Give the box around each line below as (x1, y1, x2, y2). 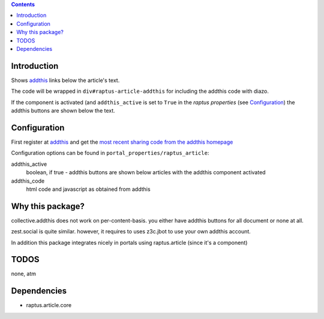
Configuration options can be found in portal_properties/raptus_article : (11, 150, 209, 157)
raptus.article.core (26, 302, 72, 309)
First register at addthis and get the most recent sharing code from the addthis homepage (11, 138, 233, 145)
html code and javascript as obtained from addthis (26, 186, 151, 193)
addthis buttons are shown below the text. (11, 107, 115, 114)
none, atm (11, 270, 36, 278)
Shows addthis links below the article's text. (11, 77, 120, 84)
